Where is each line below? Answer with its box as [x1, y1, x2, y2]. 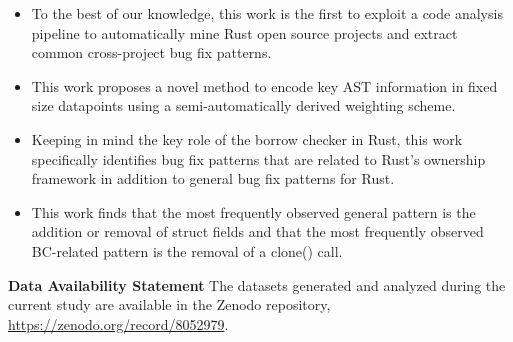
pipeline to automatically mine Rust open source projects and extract [31, 22, 458, 43]
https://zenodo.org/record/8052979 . [8, 313, 229, 334]
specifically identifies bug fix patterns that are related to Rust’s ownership [31, 148, 486, 169]
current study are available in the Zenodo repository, [8, 294, 331, 315]
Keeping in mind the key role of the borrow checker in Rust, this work [31, 128, 463, 149]
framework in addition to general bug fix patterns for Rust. [31, 168, 395, 189]
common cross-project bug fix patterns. [31, 42, 272, 63]
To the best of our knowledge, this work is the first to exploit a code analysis [31, 3, 503, 23]
